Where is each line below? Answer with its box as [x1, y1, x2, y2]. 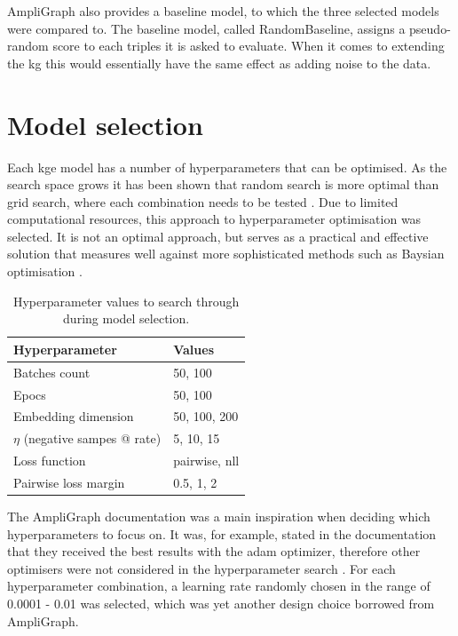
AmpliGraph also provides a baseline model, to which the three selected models [7, 2, 439, 20]
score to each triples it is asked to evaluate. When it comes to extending [52, 36, 445, 55]
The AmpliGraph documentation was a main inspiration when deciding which [7, 507, 430, 525]
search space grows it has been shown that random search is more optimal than [7, 175, 439, 194]
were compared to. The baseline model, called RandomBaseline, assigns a [7, 19, 406, 37]
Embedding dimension [13, 407, 134, 425]
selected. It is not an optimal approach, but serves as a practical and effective [7, 227, 429, 245]
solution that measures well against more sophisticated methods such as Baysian [7, 244, 445, 263]
